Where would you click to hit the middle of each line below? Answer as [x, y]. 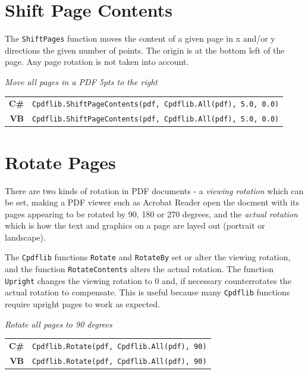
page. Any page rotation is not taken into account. [97, 62]
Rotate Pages [60, 162]
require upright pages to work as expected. [82, 304]
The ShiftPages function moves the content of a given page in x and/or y [140, 38]
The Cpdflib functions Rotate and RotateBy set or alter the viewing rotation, [148, 257]
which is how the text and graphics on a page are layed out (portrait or [135, 225]
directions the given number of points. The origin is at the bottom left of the [145, 50]
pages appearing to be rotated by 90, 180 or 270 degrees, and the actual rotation [151, 214]
